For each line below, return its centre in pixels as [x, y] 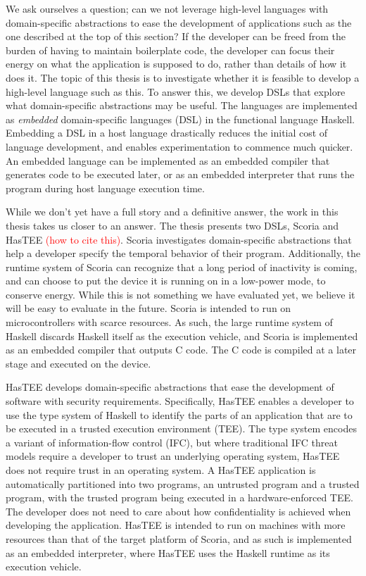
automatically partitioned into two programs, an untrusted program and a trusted [183, 483]
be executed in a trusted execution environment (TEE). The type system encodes [181, 428]
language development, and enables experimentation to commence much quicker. [179, 146]
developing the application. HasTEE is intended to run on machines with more [176, 525]
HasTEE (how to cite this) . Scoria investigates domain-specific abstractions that [179, 239]
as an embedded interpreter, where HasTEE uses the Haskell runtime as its [168, 552]
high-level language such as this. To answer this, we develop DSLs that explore [176, 91]
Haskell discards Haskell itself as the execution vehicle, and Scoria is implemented [182, 336]
